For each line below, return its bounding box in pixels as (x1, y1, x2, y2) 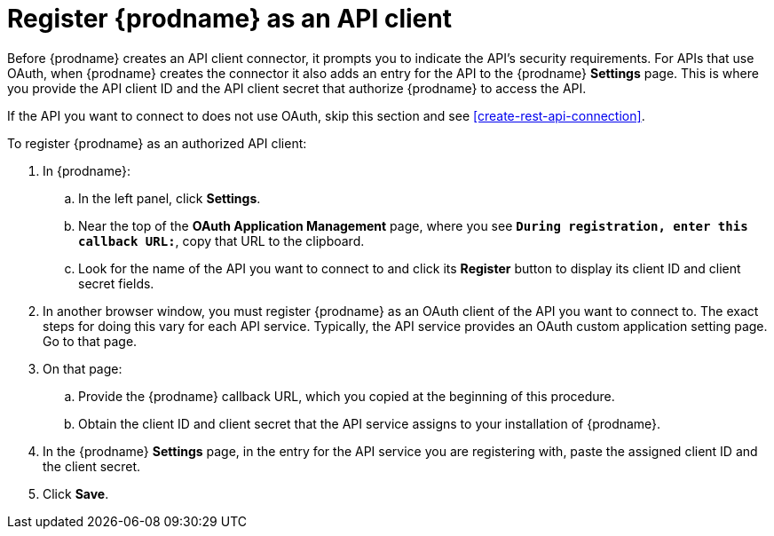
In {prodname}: (43, 162, 130, 178)
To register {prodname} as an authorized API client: (7, 135, 307, 151)
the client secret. (43, 458, 141, 474)
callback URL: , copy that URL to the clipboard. (78, 233, 365, 248)
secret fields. (78, 275, 154, 291)
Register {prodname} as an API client (7, 4, 452, 34)
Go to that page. (43, 333, 138, 349)
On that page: (43, 360, 122, 376)
